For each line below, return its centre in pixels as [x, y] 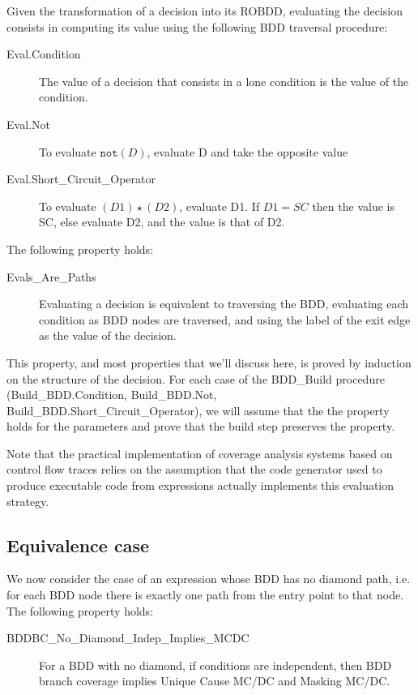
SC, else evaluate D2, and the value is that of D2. [162, 222]
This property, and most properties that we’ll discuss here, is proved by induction [209, 362]
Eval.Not [28, 124]
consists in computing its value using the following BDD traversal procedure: [197, 26]
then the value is [353, 206]
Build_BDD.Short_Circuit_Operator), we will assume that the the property [198, 410]
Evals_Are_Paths [51, 276]
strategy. [28, 501]
